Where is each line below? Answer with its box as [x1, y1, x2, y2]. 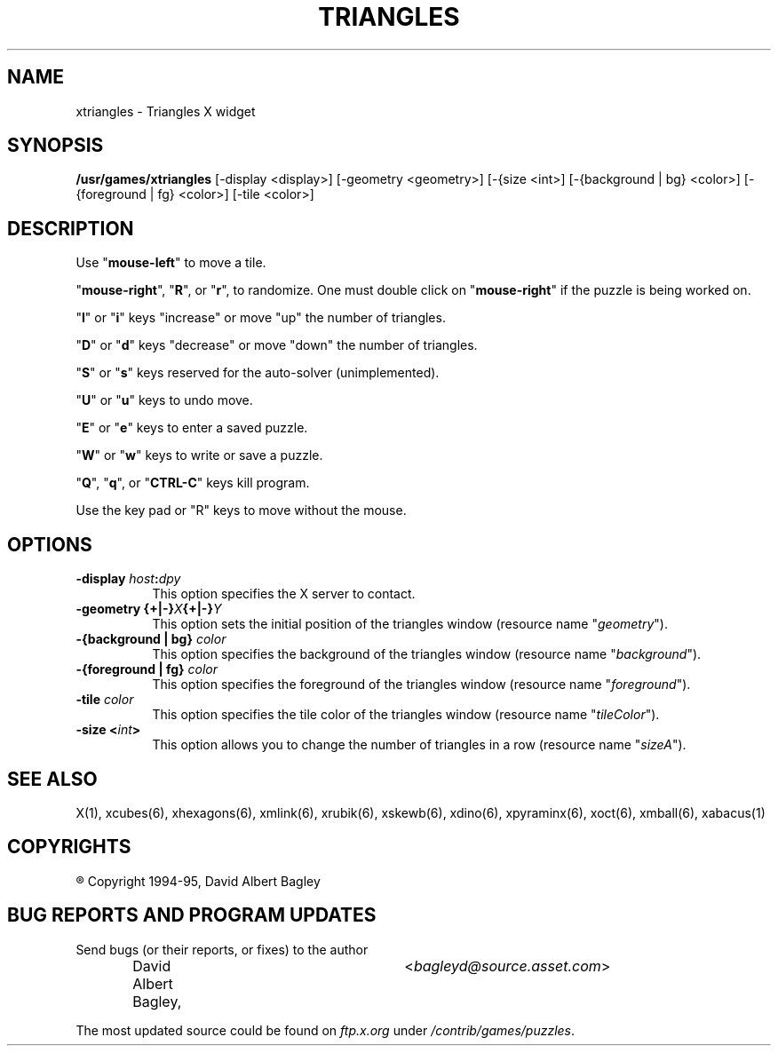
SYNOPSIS [7, 134, 104, 157]
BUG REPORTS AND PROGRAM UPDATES [7, 904, 377, 927]
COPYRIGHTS [7, 835, 131, 859]
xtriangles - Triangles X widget [75, 103, 256, 119]
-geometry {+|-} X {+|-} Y [75, 601, 222, 617]
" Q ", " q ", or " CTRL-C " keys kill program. [75, 475, 310, 491]
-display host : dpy [75, 571, 181, 587]
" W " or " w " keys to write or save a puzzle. [75, 447, 323, 463]
